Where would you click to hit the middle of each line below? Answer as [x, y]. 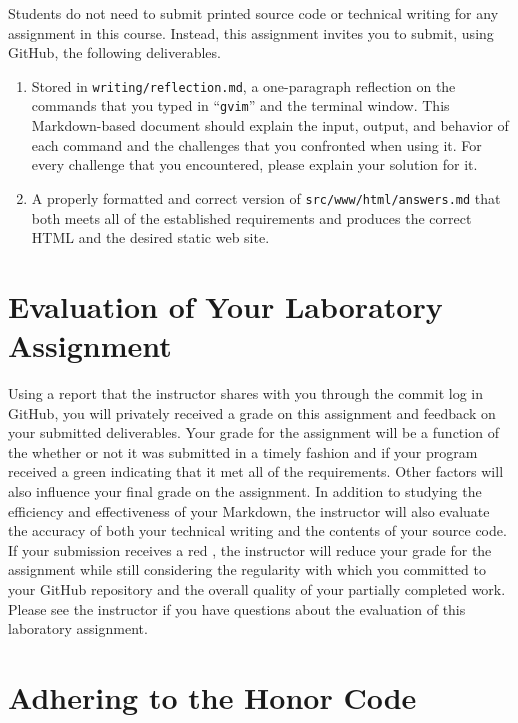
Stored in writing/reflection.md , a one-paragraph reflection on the [243, 85]
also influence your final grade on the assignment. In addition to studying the [245, 491]
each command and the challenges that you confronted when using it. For [256, 144]
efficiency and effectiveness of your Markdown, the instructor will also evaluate [249, 510]
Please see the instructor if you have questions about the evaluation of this [237, 608]
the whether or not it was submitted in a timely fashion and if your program [243, 451]
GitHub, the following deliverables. [114, 52]
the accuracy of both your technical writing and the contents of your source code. [257, 530]
